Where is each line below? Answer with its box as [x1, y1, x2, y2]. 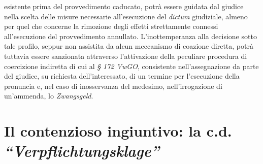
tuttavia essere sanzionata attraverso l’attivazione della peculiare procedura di [4, 50, 247, 61]
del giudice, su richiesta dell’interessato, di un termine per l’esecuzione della [4, 71, 240, 81]
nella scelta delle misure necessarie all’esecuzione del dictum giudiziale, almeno [4, 11, 248, 21]
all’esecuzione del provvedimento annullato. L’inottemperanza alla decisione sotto [4, 30, 257, 41]
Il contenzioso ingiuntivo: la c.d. [4, 120, 232, 141]
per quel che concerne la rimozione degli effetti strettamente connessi [4, 21, 218, 31]
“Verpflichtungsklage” [4, 140, 159, 161]
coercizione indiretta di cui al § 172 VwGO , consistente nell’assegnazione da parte [4, 60, 259, 71]
